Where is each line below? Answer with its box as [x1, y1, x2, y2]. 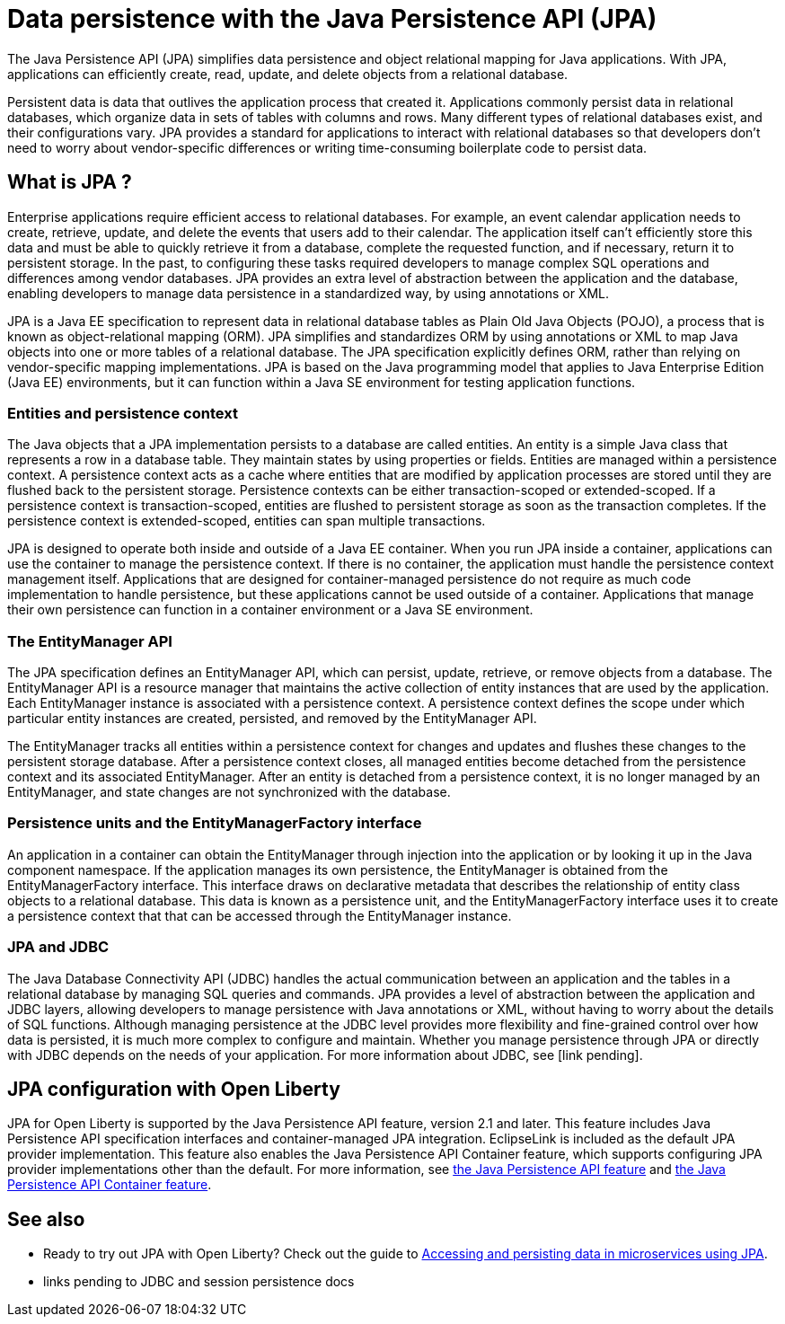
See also [7, 1207, 85, 1231]
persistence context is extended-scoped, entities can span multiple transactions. [7, 513, 486, 529]
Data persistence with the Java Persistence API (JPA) [7, 4, 657, 34]
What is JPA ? [7, 171, 132, 194]
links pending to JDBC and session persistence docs [43, 1274, 355, 1290]
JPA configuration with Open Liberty [7, 1078, 340, 1101]
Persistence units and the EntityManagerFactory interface [7, 814, 422, 833]
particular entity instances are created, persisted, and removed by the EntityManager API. [7, 711, 537, 727]
